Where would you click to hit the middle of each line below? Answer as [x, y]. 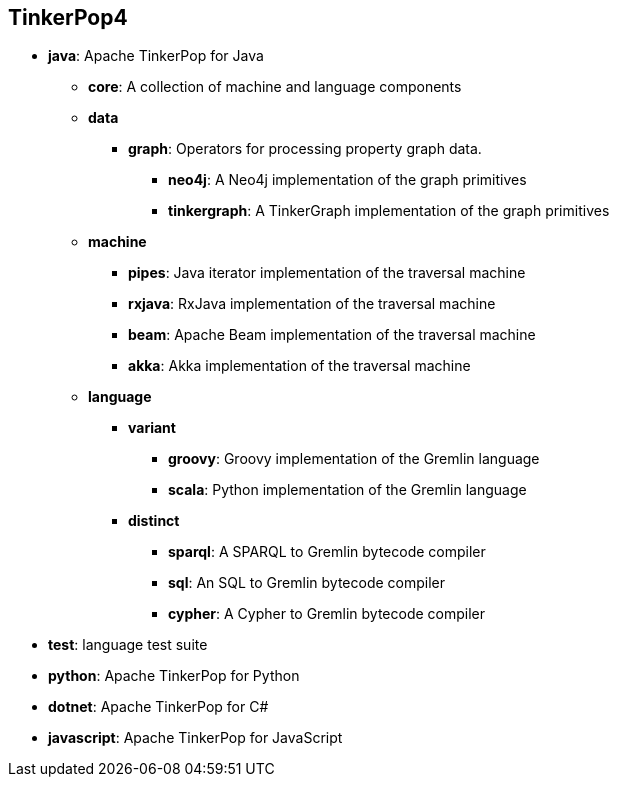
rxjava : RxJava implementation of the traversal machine [312, 304]
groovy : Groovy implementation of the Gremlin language [354, 459]
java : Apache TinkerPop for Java [156, 56]
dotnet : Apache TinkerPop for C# [158, 707]
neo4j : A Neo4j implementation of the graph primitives [347, 180]
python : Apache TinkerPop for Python [174, 676]
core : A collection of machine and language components [275, 87]
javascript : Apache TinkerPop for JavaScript [195, 738]
